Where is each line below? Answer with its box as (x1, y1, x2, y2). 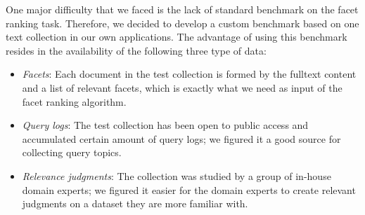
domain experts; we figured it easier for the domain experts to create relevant (22, 182, 356, 197)
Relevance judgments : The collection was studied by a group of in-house (22, 168, 331, 183)
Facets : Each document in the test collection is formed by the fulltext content (22, 67, 357, 81)
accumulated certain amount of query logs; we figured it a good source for (22, 131, 341, 146)
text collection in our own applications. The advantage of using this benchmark (6, 29, 347, 44)
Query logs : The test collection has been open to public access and (22, 118, 309, 132)
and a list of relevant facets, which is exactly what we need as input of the (22, 80, 342, 95)
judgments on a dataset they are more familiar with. (22, 196, 248, 211)
